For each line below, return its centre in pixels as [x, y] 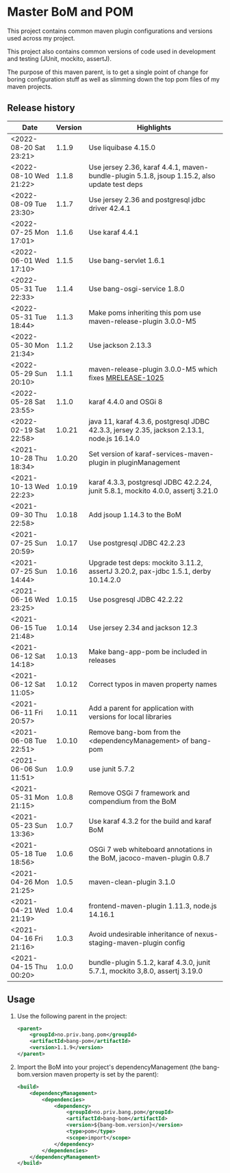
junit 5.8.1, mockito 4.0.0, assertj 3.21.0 [153, 490]
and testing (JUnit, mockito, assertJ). [59, 58]
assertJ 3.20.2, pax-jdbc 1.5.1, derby [150, 571]
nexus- [206, 934]
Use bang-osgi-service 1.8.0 [137, 288]
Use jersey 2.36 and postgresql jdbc [147, 199]
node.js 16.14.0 [114, 438]
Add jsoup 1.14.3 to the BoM [135, 514]
